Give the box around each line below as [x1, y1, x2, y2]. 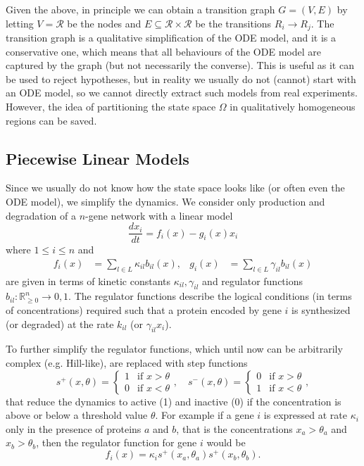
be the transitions [195, 15, 272, 30]
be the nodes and [67, 15, 142, 30]
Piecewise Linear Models [6, 147, 189, 169]
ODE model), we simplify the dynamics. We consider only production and [6, 194, 325, 208]
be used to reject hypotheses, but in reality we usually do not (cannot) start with [6, 71, 356, 86]
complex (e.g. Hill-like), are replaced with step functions [6, 355, 248, 370]
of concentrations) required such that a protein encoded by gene [6, 303, 282, 317]
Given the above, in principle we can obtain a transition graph [6, 2, 275, 16]
